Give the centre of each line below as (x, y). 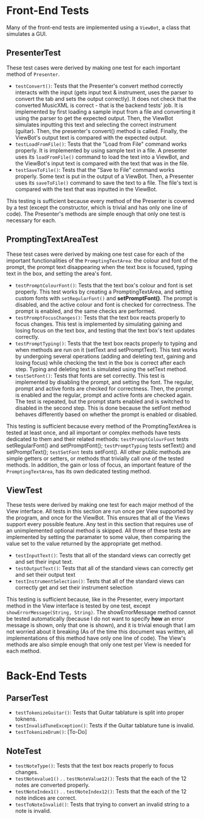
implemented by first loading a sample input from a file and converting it (105, 111)
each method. (24, 651)
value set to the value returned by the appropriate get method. (84, 544)
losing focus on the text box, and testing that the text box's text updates (105, 330)
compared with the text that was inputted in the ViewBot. (86, 189)
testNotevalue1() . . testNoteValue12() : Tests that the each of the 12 (101, 779)
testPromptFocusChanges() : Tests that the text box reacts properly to (100, 317)
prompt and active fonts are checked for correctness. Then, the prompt (104, 388)
